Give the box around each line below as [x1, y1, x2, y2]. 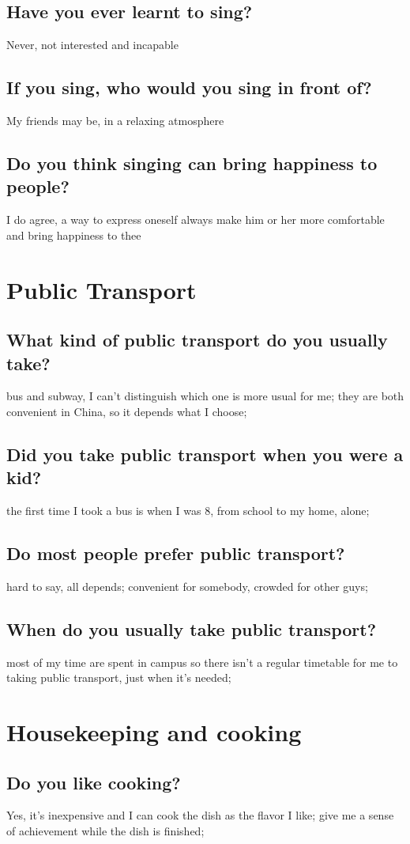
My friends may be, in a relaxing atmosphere [6, 112, 224, 128]
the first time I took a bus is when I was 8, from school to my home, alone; [6, 502, 370, 519]
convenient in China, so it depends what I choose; [6, 403, 247, 419]
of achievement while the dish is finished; [6, 823, 205, 839]
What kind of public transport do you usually [6, 327, 388, 352]
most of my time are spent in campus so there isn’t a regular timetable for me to [6, 653, 398, 670]
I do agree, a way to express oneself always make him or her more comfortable [6, 211, 385, 228]
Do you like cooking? [6, 770, 181, 794]
